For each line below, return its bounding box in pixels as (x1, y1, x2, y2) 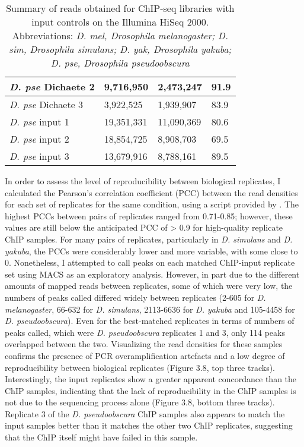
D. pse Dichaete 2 (9, 80, 95, 93)
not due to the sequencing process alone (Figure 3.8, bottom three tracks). (5, 396, 275, 408)
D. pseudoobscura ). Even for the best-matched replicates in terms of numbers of (5, 314, 295, 327)
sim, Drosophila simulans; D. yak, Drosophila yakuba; (9, 42, 232, 56)
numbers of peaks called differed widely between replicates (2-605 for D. (5, 291, 266, 303)
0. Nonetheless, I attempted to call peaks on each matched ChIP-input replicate (5, 256, 295, 269)
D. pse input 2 (9, 132, 69, 146)
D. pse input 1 (9, 115, 69, 128)
